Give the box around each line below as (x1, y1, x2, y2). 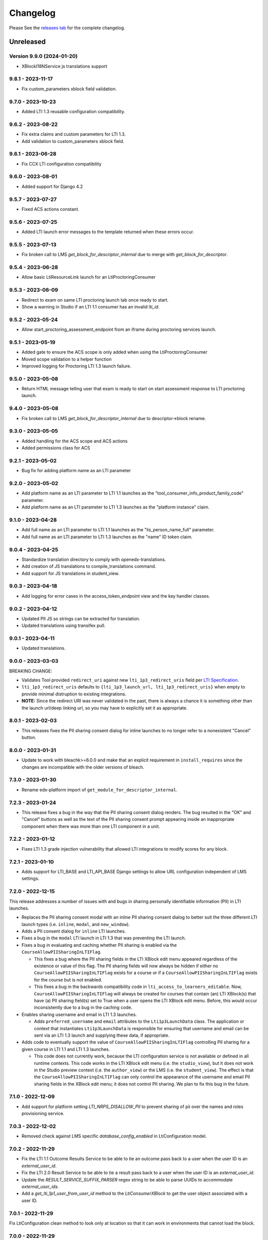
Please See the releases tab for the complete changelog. (9, 25, 126, 31)
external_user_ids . (21, 1183, 59, 1190)
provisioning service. (21, 1111, 65, 1116)
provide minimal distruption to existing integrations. (21, 691, 127, 697)
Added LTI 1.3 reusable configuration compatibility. (21, 108, 126, 114)
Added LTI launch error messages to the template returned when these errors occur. (21, 229, 195, 235)
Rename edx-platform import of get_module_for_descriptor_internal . (21, 787, 178, 793)
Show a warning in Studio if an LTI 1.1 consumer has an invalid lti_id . (21, 304, 160, 310)
